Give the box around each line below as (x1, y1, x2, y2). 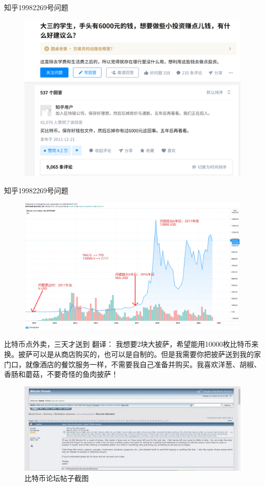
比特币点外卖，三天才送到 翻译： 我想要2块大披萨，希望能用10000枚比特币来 (4, 339, 259, 349)
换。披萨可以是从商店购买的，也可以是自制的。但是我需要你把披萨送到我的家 (4, 349, 261, 360)
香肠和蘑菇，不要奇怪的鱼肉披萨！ (4, 369, 118, 379)
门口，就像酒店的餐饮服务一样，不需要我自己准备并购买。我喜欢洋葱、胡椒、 (4, 359, 261, 369)
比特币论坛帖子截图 (24, 473, 89, 483)
